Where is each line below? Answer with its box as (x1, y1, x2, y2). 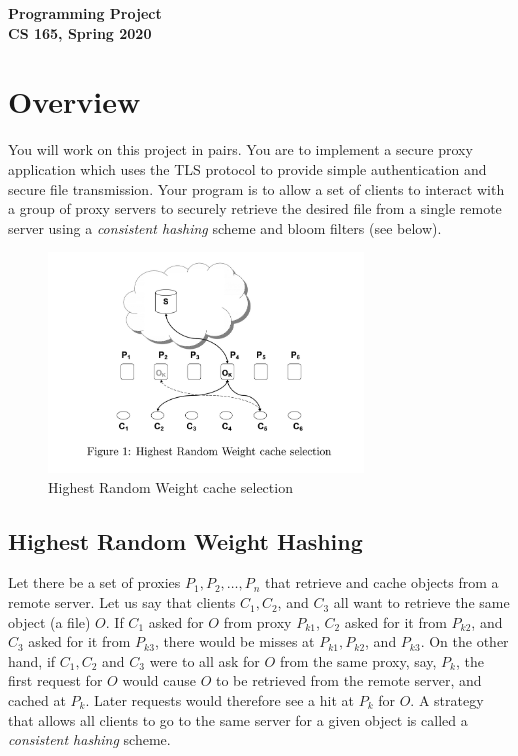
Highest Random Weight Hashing (8, 525, 363, 556)
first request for (8, 670, 103, 691)
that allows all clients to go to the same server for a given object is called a (8, 709, 468, 730)
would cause (122, 670, 196, 691)
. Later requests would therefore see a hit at (85, 690, 354, 711)
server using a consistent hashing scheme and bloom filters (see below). (8, 217, 442, 238)
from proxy (223, 611, 292, 632)
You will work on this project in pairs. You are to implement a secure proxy (8, 139, 473, 160)
